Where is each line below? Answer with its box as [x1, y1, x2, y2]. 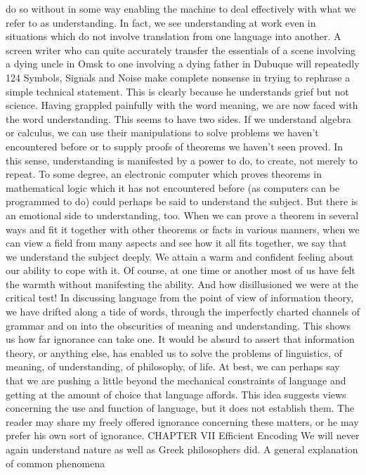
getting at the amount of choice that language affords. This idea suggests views [6, 386, 346, 401]
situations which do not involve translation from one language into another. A [6, 29, 341, 44]
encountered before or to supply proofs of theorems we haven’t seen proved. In [6, 138, 344, 153]
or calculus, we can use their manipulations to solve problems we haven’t [6, 125, 319, 140]
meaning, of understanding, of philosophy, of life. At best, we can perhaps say [6, 359, 340, 374]
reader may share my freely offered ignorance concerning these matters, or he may [6, 414, 359, 429]
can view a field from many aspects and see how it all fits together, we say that [6, 235, 347, 250]
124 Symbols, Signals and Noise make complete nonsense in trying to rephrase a [6, 70, 351, 84]
